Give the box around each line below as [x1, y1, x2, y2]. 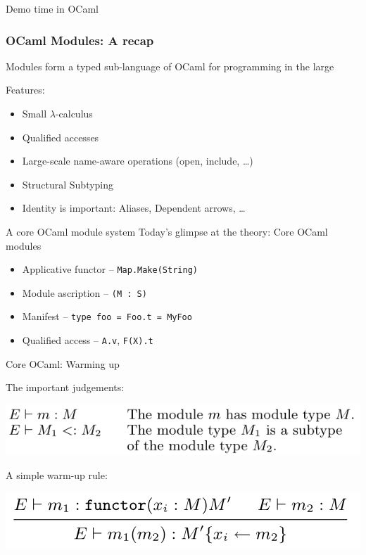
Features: [6, 82, 45, 97]
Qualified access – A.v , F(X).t [22, 333, 153, 347]
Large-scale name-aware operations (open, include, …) [22, 153, 253, 168]
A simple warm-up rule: [6, 467, 108, 482]
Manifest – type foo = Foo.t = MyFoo [22, 309, 192, 324]
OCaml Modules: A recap [6, 31, 154, 49]
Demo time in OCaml [6, 1, 99, 15]
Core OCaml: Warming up [6, 356, 120, 371]
